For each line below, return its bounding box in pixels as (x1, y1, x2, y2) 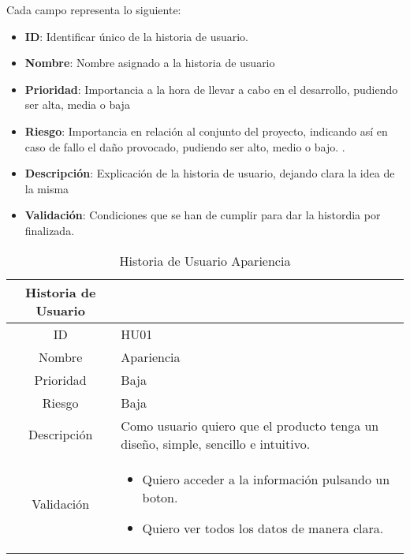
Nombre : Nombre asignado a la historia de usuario (24, 54, 275, 71)
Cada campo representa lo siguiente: (6, 2, 181, 17)
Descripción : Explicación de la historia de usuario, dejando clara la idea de (24, 165, 395, 181)
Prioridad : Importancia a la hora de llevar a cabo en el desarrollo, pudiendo (24, 80, 398, 97)
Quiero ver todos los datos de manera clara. (142, 518, 384, 537)
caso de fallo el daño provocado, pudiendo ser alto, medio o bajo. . (24, 138, 345, 155)
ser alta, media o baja (24, 96, 130, 113)
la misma (24, 180, 69, 196)
